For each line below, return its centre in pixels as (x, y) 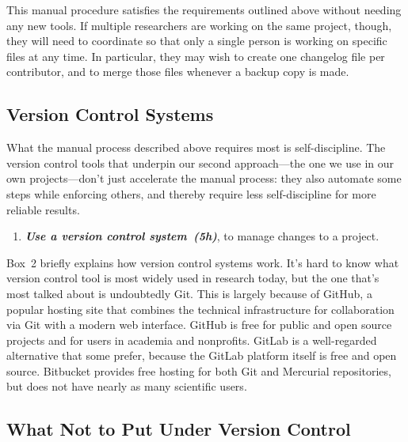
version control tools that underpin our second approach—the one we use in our (200, 162)
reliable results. (43, 209)
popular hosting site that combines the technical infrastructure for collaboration (200, 309)
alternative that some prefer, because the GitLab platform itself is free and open (202, 355)
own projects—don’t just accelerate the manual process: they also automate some (204, 178)
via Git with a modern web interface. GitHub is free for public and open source (199, 325)
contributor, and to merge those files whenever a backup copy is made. (178, 72)
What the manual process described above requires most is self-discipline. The (196, 147)
